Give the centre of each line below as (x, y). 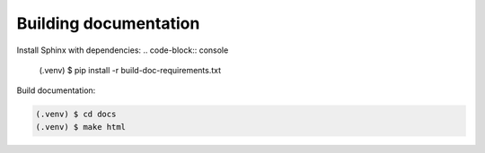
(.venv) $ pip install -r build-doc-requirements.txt (130, 70)
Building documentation (108, 23)
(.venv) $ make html (80, 127)
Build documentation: (56, 90)
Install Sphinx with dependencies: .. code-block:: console (123, 50)
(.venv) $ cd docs (76, 115)
